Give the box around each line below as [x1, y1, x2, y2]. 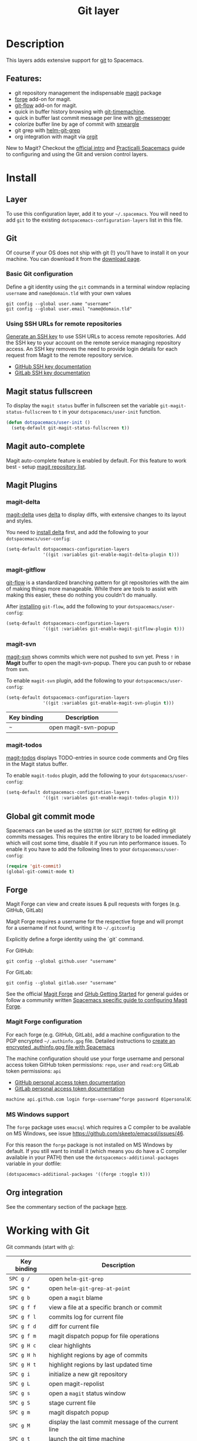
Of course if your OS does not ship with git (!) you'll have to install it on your [6, 249, 189, 256]
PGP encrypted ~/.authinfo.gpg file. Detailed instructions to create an [6, 1037, 176, 1044]
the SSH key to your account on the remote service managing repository [6, 339, 181, 346]
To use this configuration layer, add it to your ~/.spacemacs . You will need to [6, 210, 189, 217]
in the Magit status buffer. [6, 760, 69, 768]
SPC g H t [9, 1361, 36, 1368]
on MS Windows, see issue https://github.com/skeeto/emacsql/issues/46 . [6, 1130, 185, 1137]
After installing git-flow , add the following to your [6, 603, 127, 610]
